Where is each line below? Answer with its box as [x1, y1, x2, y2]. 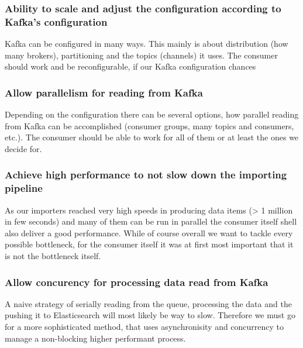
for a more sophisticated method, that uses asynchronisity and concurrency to [5, 321, 284, 333]
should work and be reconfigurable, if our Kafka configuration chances [5, 60, 256, 73]
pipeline [5, 181, 43, 195]
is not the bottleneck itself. [5, 250, 101, 262]
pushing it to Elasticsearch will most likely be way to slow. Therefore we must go [5, 309, 295, 321]
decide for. [5, 142, 42, 154]
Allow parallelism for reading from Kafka [5, 85, 203, 99]
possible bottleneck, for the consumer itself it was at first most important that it [5, 238, 294, 250]
